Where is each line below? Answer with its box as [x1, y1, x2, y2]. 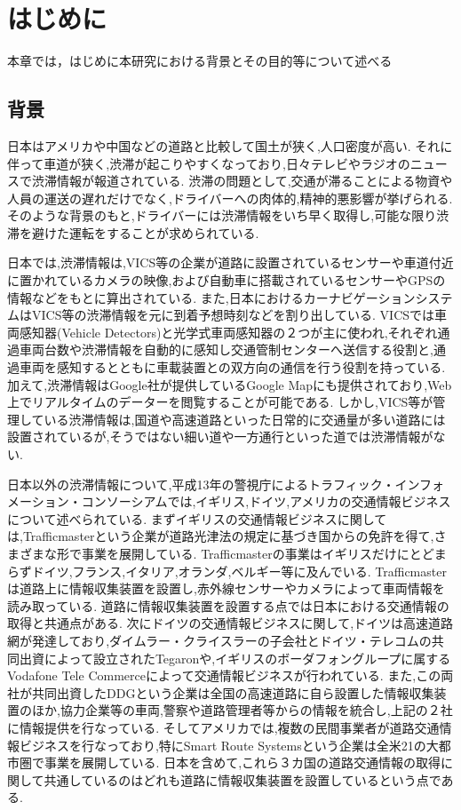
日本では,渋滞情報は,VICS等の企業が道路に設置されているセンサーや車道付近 [7, 253, 454, 272]
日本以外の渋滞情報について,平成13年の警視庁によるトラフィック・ [7, 474, 395, 493]
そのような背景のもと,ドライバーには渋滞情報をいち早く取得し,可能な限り [7, 206, 437, 225]
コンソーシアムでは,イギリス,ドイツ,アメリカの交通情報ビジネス [81, 492, 451, 511]
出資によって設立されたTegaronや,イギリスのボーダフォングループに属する [19, 648, 451, 667]
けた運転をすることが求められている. [44, 223, 259, 242]
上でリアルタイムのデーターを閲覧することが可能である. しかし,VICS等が [7, 393, 433, 411]
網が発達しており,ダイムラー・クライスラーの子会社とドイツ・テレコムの [7, 631, 432, 649]
